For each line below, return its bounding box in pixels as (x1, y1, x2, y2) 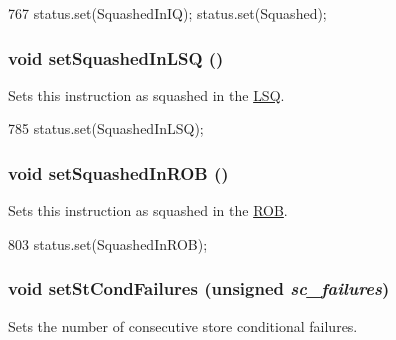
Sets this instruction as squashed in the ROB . (8, 200, 288, 221)
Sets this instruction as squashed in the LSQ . (8, 84, 285, 105)
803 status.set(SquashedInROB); (8, 233, 208, 254)
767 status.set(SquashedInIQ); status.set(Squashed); (8, 3, 327, 23)
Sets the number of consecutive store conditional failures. (8, 315, 358, 336)
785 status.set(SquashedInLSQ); (8, 118, 204, 139)
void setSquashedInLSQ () (8, 45, 224, 70)
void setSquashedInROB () (8, 160, 229, 185)
